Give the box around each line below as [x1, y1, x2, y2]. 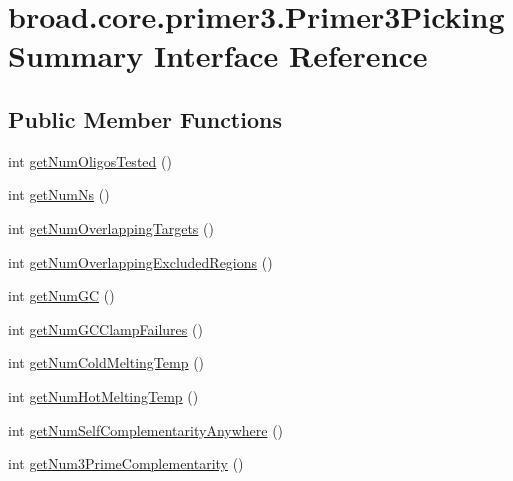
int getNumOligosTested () [8, 150, 172, 171]
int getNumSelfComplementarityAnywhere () [8, 419, 284, 440]
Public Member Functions [8, 103, 282, 134]
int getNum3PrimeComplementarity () [8, 453, 244, 474]
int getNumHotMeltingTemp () [8, 385, 199, 406]
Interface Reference [154, 35, 428, 76]
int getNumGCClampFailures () [8, 318, 203, 339]
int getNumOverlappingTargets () [8, 217, 214, 238]
